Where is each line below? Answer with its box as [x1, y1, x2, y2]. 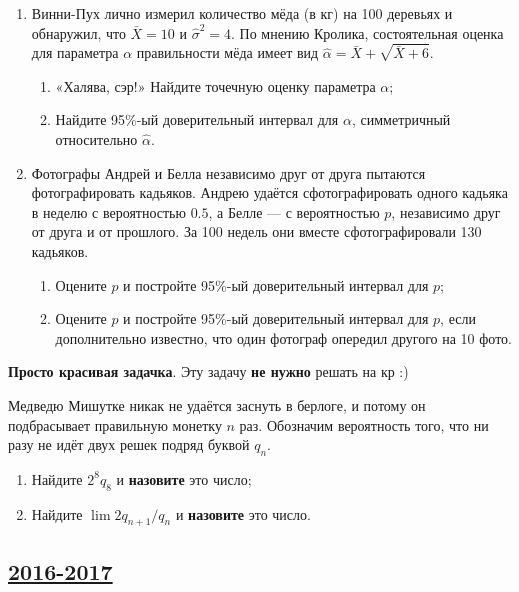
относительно [55, 128, 138, 149]
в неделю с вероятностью [31, 201, 186, 222]
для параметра [31, 42, 119, 63]
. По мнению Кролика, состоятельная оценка [231, 22, 504, 43]
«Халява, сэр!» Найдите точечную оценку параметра [55, 75, 376, 96]
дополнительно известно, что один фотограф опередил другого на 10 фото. [55, 327, 512, 348]
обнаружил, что [31, 22, 126, 43]
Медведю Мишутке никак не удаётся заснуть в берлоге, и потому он [8, 394, 426, 415]
